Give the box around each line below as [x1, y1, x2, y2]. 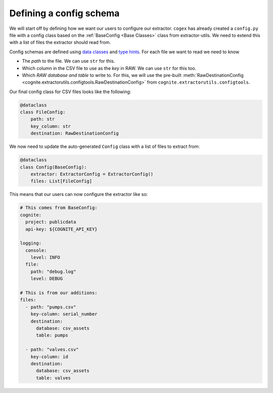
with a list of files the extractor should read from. [9, 40, 111, 46]
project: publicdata [25, 219, 76, 225]
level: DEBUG [30, 276, 63, 282]
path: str [30, 116, 55, 122]
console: [25, 247, 47, 253]
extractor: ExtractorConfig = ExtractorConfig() [30, 171, 154, 177]
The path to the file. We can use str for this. [22, 58, 115, 64]
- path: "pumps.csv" [25, 304, 76, 310]
